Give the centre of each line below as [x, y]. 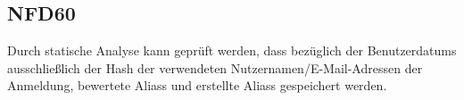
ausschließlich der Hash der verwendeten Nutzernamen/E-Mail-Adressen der [215, 67]
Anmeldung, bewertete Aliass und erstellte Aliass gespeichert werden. [197, 85]
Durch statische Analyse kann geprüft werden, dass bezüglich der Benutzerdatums [232, 50]
